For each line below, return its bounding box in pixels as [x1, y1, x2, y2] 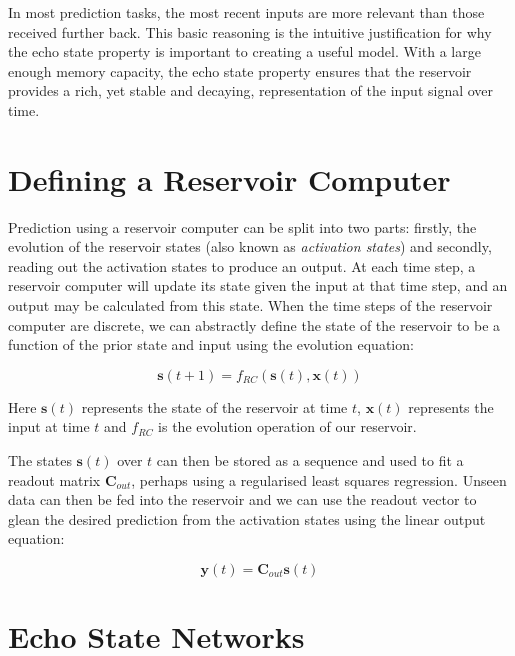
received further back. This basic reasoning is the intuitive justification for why [8, 21, 492, 42]
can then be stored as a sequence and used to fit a [156, 450, 464, 471]
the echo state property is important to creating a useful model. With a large [8, 41, 481, 62]
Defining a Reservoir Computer [8, 158, 451, 199]
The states [8, 450, 72, 471]
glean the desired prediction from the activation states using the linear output [8, 508, 486, 529]
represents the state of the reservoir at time [81, 396, 348, 417]
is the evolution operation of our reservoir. [158, 416, 417, 437]
